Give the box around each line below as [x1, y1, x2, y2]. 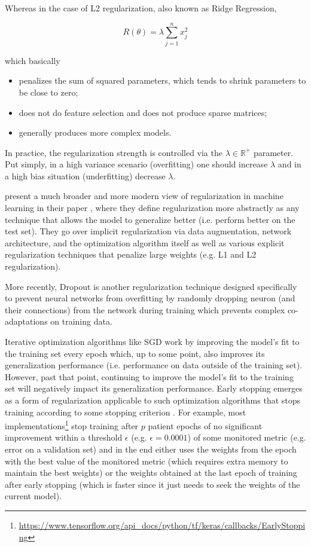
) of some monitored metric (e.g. [187, 431, 306, 444]
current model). [5, 490, 62, 502]
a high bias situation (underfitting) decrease [5, 169, 166, 182]
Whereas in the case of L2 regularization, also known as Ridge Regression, [5, 2, 277, 14]
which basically [5, 54, 60, 66]
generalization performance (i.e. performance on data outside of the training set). [5, 359, 303, 371]
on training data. [50, 315, 112, 328]
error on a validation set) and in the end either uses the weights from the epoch [5, 443, 297, 455]
